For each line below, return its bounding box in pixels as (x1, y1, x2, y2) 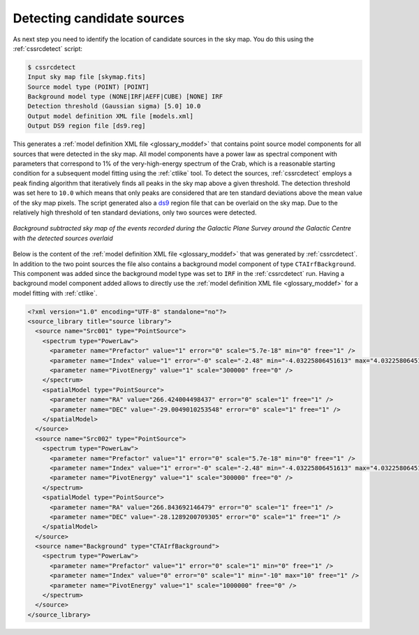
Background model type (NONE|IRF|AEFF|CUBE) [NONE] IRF (27, 93, 223, 101)
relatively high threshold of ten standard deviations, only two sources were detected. (13, 208, 257, 217)
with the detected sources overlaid (13, 234, 113, 242)
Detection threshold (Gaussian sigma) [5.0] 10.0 (27, 102, 201, 110)
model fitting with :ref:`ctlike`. (13, 289, 98, 297)
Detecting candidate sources (13, 10, 185, 26)
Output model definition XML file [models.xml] (27, 112, 193, 120)
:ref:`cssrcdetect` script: (13, 44, 83, 52)
